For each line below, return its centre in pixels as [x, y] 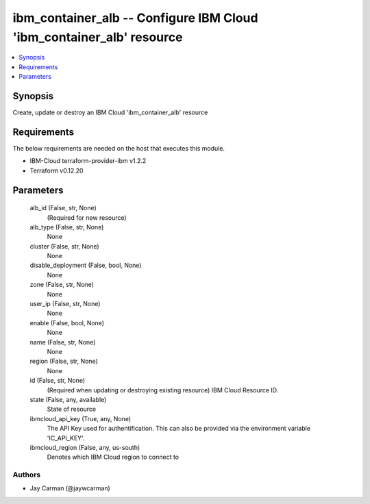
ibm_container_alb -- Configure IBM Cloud [135, 18]
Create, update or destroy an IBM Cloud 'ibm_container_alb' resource [110, 112]
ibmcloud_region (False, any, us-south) [85, 447]
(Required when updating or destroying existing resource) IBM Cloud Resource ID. [163, 390]
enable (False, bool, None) [67, 323]
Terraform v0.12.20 [57, 171]
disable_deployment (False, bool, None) [86, 265]
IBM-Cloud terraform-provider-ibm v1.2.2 [88, 161]
